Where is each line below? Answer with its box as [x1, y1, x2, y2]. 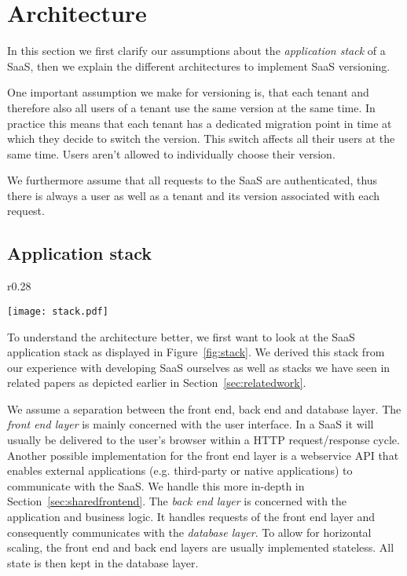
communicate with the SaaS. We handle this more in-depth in [7, 477, 305, 494]
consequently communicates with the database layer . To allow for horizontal [7, 523, 372, 540]
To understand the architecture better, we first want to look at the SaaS [7, 328, 355, 345]
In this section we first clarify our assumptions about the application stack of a [7, 42, 386, 59]
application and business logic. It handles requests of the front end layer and [7, 509, 376, 525]
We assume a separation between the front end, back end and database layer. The [7, 400, 401, 417]
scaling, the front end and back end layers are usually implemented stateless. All [7, 539, 394, 556]
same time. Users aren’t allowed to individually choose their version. [7, 145, 335, 162]
